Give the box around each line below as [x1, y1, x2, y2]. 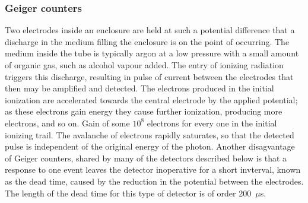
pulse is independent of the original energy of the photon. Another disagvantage [5, 140, 295, 153]
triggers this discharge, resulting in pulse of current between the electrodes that [5, 70, 294, 83]
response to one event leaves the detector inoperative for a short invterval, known [5, 163, 301, 176]
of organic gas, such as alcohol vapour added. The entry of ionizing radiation [5, 59, 284, 71]
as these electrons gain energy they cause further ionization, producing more [5, 105, 282, 118]
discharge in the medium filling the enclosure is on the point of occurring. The [5, 35, 290, 47]
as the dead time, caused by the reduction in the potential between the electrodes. [5, 175, 304, 187]
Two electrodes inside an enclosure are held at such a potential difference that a [5, 24, 295, 36]
